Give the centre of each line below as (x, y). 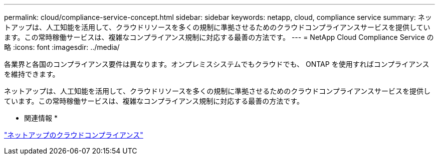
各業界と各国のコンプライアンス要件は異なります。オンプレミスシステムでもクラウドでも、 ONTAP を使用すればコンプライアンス (217, 64)
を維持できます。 (32, 74)
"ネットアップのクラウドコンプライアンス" (74, 135)
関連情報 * (41, 118)
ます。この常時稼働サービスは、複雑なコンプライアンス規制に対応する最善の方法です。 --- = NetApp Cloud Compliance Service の (219, 37)
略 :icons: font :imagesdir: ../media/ (62, 47)
